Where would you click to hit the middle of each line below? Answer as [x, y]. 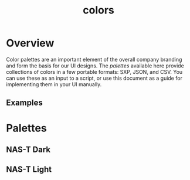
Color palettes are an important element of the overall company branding [94, 59]
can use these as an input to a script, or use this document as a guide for [94, 78]
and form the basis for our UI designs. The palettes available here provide [95, 66]
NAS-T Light [29, 170]
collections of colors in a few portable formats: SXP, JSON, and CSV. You [94, 72]
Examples [24, 103]
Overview [30, 43]
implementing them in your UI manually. [54, 84]
